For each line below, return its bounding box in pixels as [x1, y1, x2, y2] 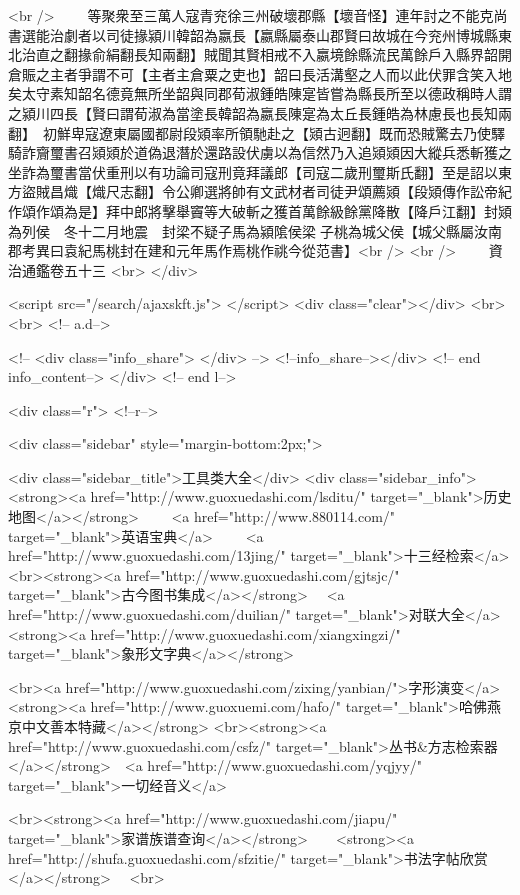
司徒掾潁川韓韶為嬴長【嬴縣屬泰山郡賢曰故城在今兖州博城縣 [105, 24, 498, 45]
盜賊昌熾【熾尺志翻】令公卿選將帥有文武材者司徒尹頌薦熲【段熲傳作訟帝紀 [21, 181, 512, 202]
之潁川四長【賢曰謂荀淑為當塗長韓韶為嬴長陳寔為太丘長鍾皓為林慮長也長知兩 [8, 102, 512, 123]
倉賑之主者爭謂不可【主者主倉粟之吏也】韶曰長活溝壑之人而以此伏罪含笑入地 [8, 63, 512, 84]
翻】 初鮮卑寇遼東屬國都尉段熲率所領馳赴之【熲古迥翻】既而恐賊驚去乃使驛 [8, 122, 505, 143]
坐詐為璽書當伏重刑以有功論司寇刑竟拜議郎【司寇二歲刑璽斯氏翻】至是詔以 [8, 161, 498, 182]
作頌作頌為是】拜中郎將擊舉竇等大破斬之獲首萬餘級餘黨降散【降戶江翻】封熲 [8, 200, 512, 221]
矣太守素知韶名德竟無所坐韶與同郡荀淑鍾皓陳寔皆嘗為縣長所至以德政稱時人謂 [8, 83, 512, 104]
